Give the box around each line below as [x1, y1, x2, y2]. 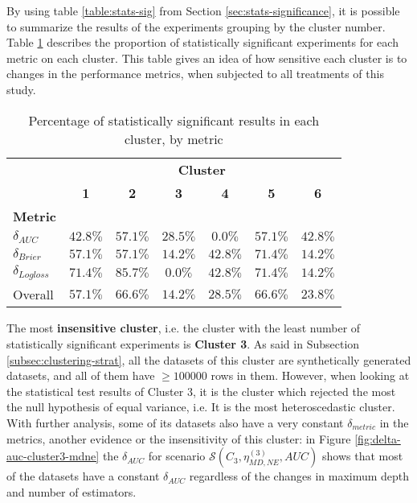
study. [6, 80, 36, 97]
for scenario [148, 447, 206, 464]
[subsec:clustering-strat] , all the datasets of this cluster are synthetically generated [6, 351, 411, 368]
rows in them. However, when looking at [211, 367, 410, 384]
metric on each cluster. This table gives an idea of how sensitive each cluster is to [6, 49, 407, 66]
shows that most [321, 447, 403, 464]
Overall [13, 285, 54, 304]
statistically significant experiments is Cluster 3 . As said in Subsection [6, 335, 360, 352]
